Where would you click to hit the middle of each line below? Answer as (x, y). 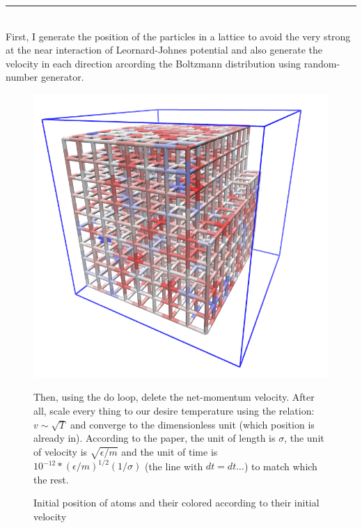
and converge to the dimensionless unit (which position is (192, 424)
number (22, 77)
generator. (62, 77)
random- (322, 63)
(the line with (174, 466)
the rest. (51, 479)
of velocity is (61, 451)
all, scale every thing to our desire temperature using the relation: (174, 410)
